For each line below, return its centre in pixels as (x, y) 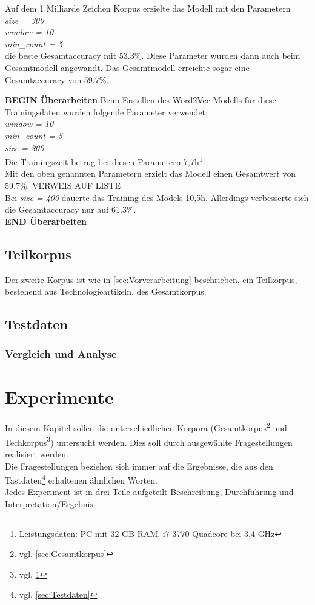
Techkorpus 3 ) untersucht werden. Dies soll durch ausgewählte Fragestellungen (149, 441)
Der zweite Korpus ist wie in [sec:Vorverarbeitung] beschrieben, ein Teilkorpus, (151, 279)
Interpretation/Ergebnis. (50, 504)
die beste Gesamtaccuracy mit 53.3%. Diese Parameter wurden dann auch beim (153, 56)
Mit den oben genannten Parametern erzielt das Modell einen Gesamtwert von (151, 173)
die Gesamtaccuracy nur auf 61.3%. (71, 209)
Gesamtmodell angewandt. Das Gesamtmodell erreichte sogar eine (127, 67)
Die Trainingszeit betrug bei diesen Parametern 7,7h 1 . (105, 161)
